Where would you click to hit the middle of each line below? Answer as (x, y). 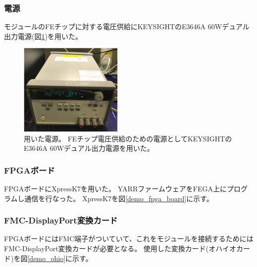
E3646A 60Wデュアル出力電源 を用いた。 (89, 148)
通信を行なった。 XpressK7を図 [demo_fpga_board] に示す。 (119, 198)
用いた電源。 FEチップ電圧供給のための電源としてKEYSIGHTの (128, 138)
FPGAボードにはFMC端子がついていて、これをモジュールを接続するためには (129, 239)
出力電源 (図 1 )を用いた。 (43, 36)
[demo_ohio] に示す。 (60, 258)
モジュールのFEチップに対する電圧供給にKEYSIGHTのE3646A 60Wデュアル (127, 26)
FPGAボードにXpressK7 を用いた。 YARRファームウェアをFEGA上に (115, 188)
